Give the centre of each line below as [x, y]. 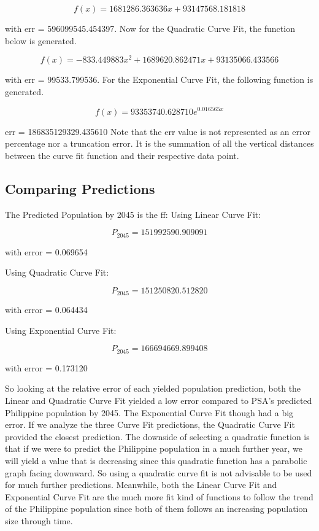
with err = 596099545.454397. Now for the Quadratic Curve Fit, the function [150, 28]
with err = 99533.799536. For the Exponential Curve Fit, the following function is [159, 79]
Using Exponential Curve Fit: [61, 330]
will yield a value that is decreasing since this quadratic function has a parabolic [156, 460]
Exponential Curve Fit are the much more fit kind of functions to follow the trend [159, 496]
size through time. [39, 520]
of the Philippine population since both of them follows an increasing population [156, 509]
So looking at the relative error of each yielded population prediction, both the [153, 388]
